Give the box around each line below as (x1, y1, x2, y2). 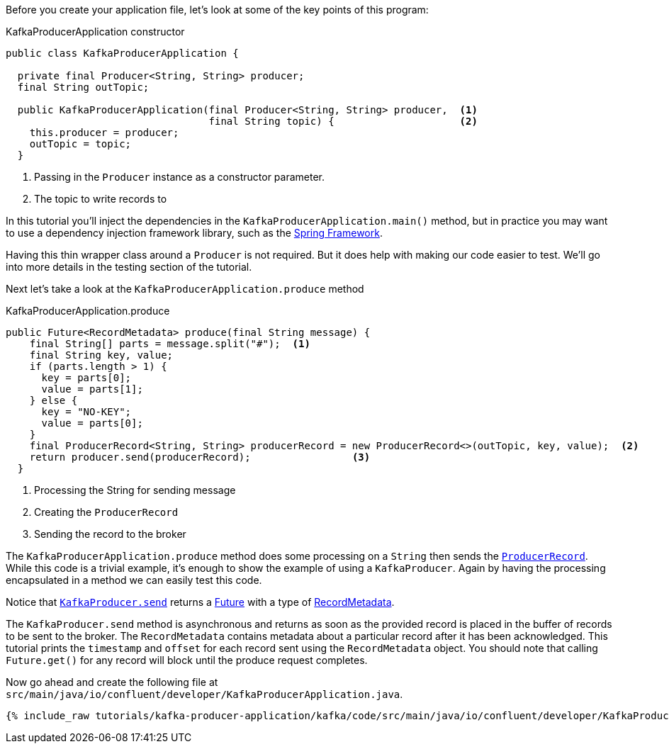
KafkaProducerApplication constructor (6, 26, 185, 38)
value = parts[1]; (41, 383, 143, 395)
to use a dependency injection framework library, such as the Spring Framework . (6, 227, 383, 239)
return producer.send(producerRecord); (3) (29, 451, 371, 463)
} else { (29, 395, 78, 406)
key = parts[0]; (41, 372, 132, 383)
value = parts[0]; (41, 417, 143, 429)
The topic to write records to (34, 193, 167, 205)
